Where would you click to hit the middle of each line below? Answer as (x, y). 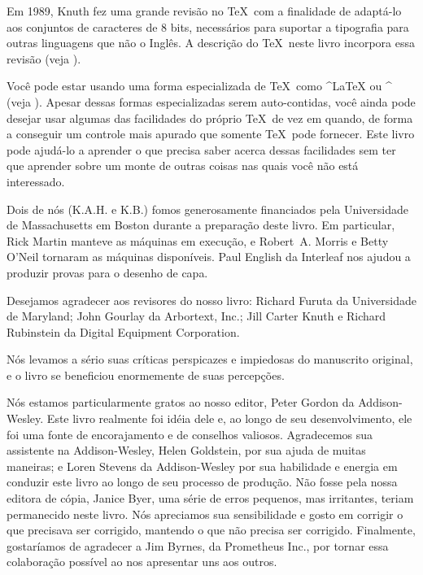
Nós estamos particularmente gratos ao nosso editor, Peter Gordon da (181, 402)
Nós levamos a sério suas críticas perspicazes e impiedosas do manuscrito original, (210, 359)
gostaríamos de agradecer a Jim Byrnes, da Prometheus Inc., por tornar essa (198, 545)
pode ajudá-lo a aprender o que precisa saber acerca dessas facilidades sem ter (201, 149)
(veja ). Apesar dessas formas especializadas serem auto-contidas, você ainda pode (211, 101)
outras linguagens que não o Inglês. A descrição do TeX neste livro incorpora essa (211, 43)
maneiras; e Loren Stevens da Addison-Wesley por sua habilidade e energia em (202, 466)
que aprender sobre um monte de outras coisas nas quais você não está (183, 166)
